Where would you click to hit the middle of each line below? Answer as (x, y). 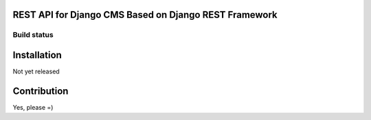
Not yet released (36, 71)
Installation (37, 55)
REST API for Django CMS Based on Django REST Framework (145, 15)
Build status (33, 35)
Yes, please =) (33, 107)
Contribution (41, 91)
